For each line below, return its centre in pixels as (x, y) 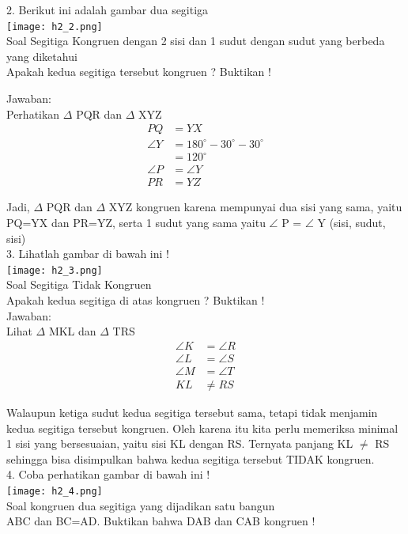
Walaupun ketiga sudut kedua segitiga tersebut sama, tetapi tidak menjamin (192, 412)
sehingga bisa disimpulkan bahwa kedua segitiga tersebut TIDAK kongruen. (191, 458)
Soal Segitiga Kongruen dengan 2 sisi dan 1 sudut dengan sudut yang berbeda (196, 41)
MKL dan (72, 331)
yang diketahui (42, 56)
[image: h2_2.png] (55, 27)
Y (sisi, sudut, (351, 222)
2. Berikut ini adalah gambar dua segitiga (108, 9)
